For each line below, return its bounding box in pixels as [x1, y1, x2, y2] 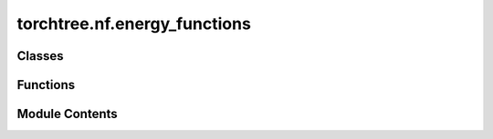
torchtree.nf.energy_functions [16, 14, 251, 34]
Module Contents [16, 106, 118, 122]
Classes [16, 48, 64, 64]
